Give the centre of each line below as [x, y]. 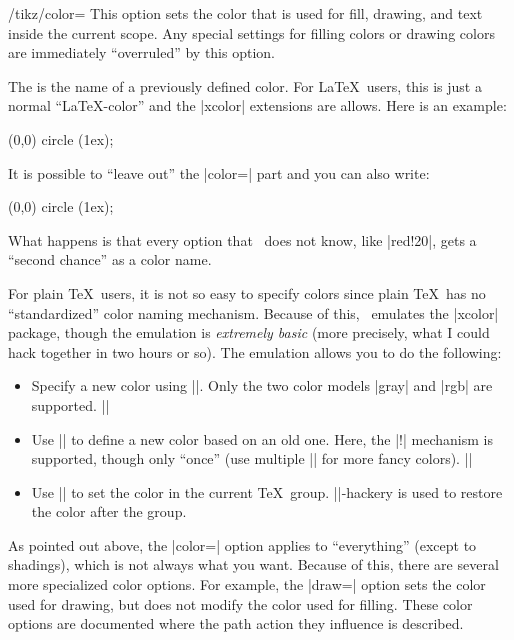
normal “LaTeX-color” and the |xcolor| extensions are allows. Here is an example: [257, 105]
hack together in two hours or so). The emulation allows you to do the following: [255, 351]
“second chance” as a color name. [110, 259]
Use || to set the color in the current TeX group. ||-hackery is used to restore [267, 491]
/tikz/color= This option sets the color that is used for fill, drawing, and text [245, 13]
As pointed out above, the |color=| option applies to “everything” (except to [242, 544]
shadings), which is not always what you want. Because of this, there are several [253, 564]
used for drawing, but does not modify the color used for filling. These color [240, 603]
